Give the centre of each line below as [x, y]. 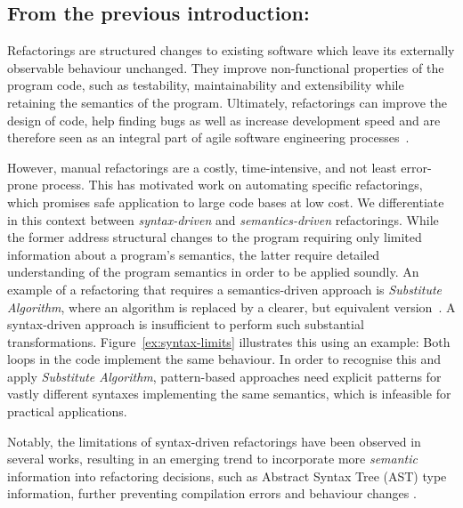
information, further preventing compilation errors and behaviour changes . [212, 493]
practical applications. [67, 411]
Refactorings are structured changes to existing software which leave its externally [231, 50]
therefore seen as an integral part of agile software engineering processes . [208, 137]
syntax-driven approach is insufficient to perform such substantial [186, 324]
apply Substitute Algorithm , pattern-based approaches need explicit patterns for [224, 376]
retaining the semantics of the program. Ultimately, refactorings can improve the [227, 102]
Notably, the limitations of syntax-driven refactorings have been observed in [214, 441]
